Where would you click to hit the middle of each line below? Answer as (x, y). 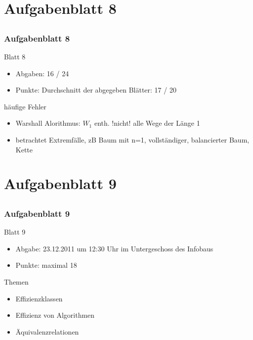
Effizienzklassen (39, 298)
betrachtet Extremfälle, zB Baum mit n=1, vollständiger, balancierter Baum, (132, 140)
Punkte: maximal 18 (46, 265)
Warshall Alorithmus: (48, 123)
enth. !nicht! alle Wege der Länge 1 (147, 123)
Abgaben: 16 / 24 (42, 73)
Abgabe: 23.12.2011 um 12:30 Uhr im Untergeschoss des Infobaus (114, 248)
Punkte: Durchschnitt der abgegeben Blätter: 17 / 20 (96, 90)
